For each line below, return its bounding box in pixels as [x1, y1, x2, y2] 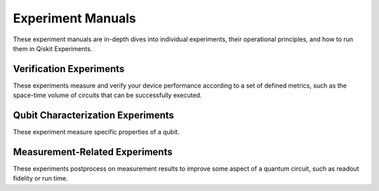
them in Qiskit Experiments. [13, 44, 93, 52]
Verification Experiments [13, 63, 125, 75]
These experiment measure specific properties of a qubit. [13, 128, 180, 136]
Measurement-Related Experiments [13, 146, 173, 157]
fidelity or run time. [13, 174, 68, 183]
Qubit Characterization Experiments [13, 109, 175, 122]
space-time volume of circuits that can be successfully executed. [13, 91, 202, 99]
